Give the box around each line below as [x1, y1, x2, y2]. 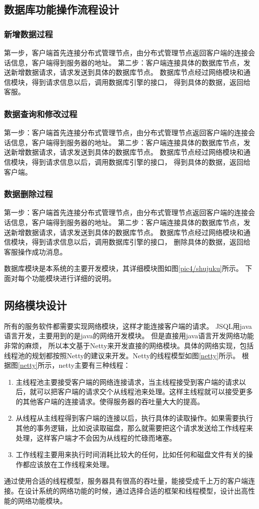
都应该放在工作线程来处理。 [22, 459, 114, 469]
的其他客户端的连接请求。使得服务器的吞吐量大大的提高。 [15, 396, 204, 406]
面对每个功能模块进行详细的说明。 [4, 272, 116, 283]
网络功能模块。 [17, 495, 67, 506]
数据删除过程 [4, 188, 53, 200]
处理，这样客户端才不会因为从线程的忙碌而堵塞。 [15, 432, 176, 443]
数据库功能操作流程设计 [4, 1, 119, 17]
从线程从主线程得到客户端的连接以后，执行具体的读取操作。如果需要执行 [15, 413, 253, 423]
